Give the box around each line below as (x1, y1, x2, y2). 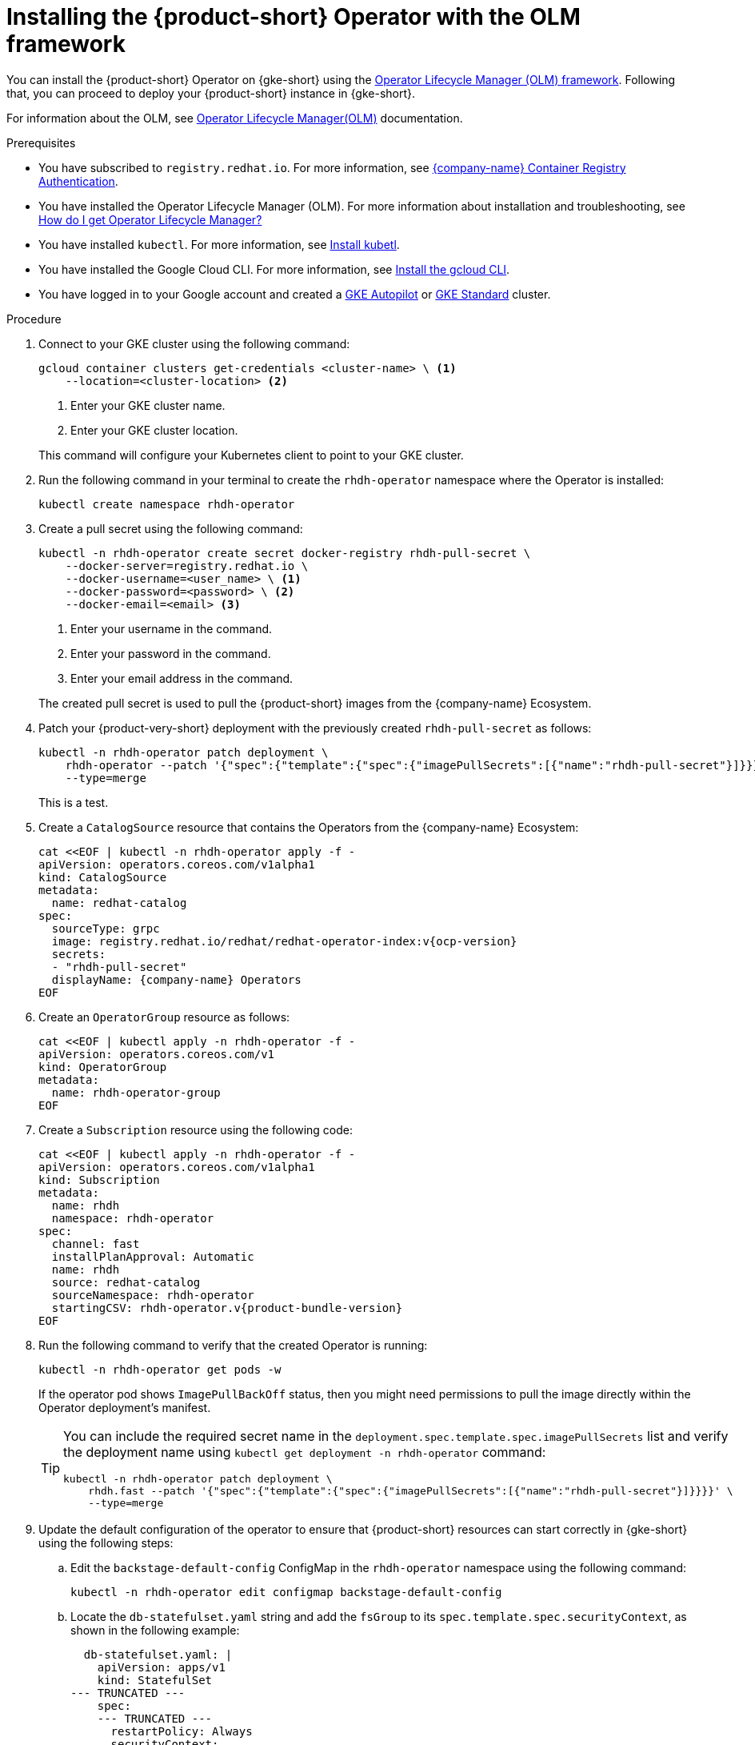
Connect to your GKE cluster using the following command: (38, 336, 350, 351)
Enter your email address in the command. (70, 671, 294, 685)
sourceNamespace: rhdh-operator (51, 1288, 254, 1302)
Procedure (6, 311, 62, 326)
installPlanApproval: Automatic (51, 1250, 254, 1263)
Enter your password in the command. (70, 646, 271, 660)
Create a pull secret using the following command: (38, 521, 303, 536)
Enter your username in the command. (70, 621, 273, 636)
